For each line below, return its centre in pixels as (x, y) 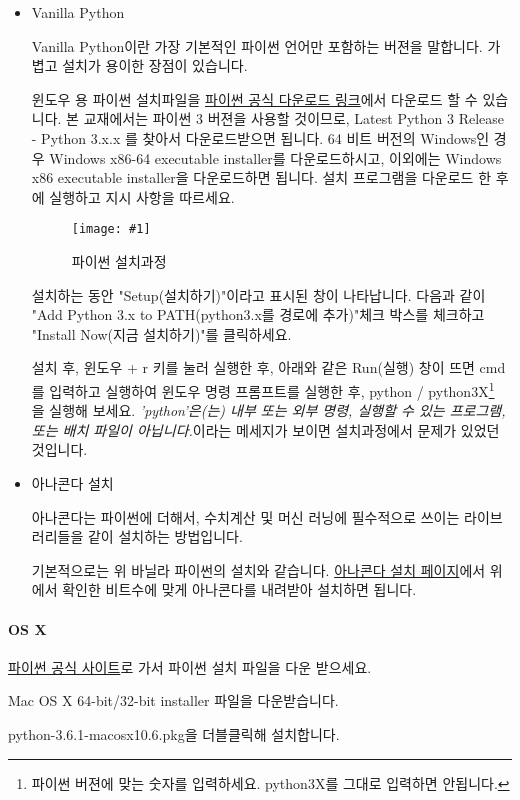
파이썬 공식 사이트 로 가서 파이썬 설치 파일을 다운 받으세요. (190, 666)
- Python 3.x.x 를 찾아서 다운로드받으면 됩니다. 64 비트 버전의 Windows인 (260, 137)
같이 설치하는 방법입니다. (165, 536)
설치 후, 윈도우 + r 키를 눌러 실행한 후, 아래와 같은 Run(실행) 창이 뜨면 (253, 367)
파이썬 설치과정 (119, 261)
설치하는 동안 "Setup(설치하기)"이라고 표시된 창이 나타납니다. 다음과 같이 (258, 294)
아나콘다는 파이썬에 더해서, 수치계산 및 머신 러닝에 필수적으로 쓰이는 (245, 516)
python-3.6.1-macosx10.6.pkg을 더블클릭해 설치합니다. (174, 733)
